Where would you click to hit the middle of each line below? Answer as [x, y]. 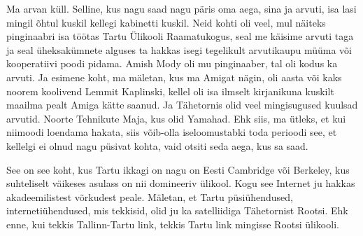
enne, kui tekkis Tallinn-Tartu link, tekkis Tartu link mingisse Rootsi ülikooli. [173, 224]
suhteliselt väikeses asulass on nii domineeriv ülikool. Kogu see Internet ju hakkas [181, 183]
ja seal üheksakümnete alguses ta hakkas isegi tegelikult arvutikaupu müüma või [179, 49]
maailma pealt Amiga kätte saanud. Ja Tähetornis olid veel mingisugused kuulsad [182, 105]
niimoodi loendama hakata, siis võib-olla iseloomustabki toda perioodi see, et [172, 132]
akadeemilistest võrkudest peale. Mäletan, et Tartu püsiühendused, [150, 196]
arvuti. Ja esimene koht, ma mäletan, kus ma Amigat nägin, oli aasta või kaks [174, 77]
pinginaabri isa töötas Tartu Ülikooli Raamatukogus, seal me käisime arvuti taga [180, 36]
